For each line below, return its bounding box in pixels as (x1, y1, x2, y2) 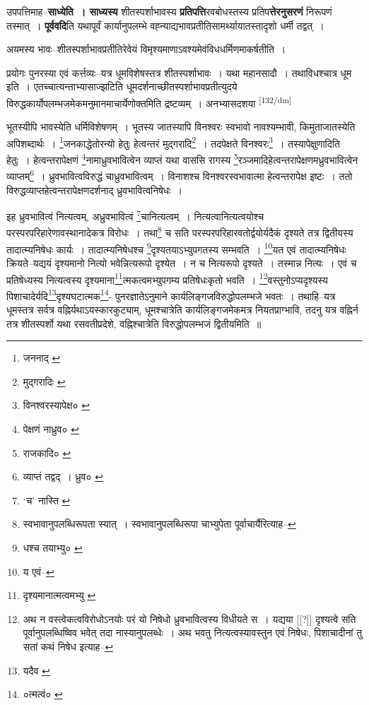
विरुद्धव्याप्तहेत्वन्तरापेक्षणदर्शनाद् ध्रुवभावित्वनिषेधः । (6, 182, 182, 197)
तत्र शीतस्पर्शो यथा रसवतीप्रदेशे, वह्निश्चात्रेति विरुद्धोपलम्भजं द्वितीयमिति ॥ (6, 316, 262, 331)
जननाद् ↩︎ (23, 350, 61, 365)
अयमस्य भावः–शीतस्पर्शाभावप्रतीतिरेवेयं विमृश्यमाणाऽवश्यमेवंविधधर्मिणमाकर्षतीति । (6, 42, 286, 57)
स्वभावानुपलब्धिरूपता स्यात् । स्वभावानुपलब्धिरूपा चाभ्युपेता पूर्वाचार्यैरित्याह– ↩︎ (23, 516, 296, 531)
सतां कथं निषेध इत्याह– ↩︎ (23, 639, 114, 653)
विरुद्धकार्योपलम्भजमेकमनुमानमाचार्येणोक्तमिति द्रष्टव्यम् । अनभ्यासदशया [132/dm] (6, 93, 292, 110)
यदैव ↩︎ (23, 663, 50, 677)
